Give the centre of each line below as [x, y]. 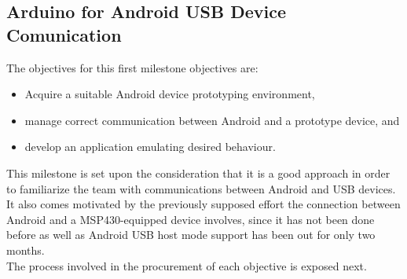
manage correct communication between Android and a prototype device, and [212, 120]
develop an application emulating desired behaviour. [150, 147]
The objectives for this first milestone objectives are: [132, 67]
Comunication [64, 34]
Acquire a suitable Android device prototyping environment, [170, 94]
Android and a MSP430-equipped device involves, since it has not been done [191, 219]
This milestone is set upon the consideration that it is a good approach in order [198, 173]
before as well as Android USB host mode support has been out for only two [191, 235]
